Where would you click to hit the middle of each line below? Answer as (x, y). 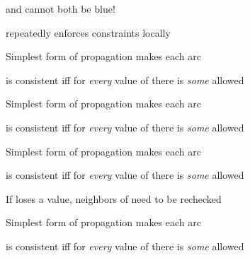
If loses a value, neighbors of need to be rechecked (114, 198)
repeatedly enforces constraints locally (88, 32)
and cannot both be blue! (61, 8)
